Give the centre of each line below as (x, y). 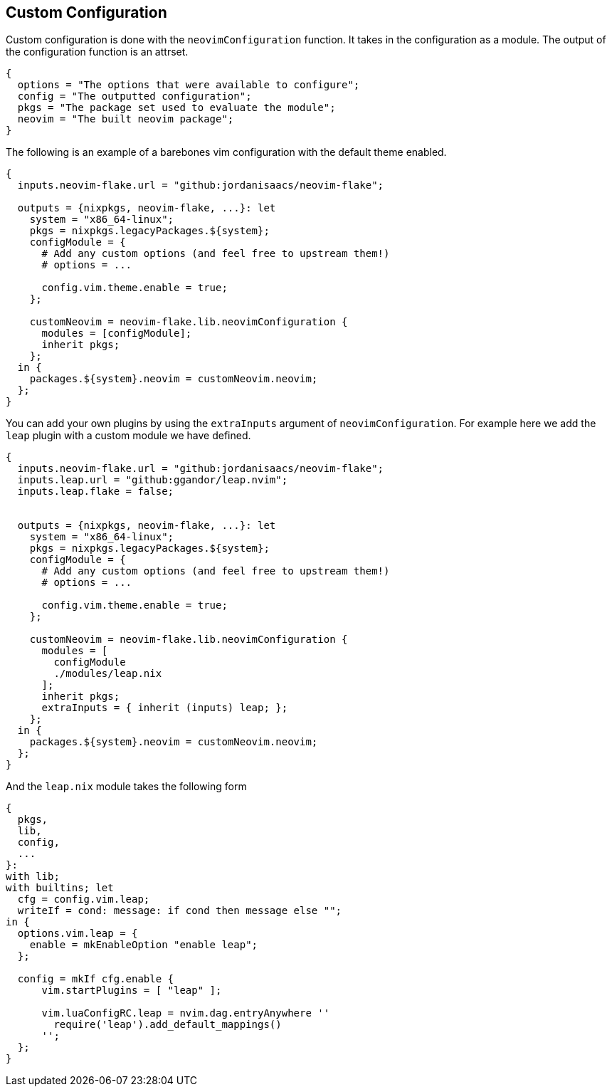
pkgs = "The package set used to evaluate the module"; (176, 108)
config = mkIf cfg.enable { (96, 979)
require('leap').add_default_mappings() (168, 1025)
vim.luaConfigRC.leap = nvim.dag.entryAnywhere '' (186, 1013)
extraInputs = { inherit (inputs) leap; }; (165, 708)
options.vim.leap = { (78, 934)
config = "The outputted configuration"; (134, 96)
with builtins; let (60, 888)
